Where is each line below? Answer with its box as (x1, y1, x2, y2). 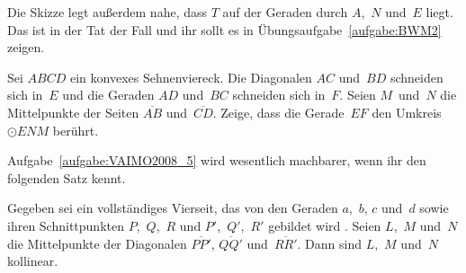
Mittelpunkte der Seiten (7, 102, 139, 121)
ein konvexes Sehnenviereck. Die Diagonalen (69, 67, 312, 86)
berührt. (52, 120, 99, 139)
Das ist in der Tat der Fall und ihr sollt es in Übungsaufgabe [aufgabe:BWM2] (7, 20, 442, 39)
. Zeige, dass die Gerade (212, 102, 345, 121)
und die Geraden (62, 85, 155, 104)
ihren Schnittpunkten (7, 216, 124, 234)
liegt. (426, 3, 453, 21)
